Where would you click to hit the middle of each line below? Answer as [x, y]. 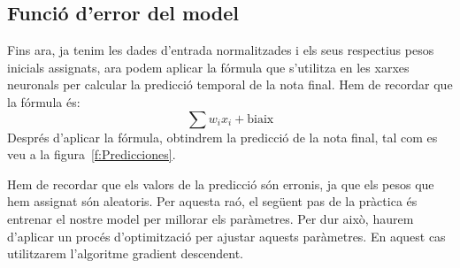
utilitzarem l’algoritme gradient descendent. [125, 253]
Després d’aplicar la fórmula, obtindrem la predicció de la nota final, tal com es [222, 137]
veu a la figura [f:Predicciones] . [92, 154]
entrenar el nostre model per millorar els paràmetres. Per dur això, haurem [211, 218]
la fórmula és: [44, 101]
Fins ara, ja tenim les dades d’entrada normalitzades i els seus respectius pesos [221, 50]
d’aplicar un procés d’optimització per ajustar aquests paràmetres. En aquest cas [226, 236]
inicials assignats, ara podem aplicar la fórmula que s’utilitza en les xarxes [208, 67]
